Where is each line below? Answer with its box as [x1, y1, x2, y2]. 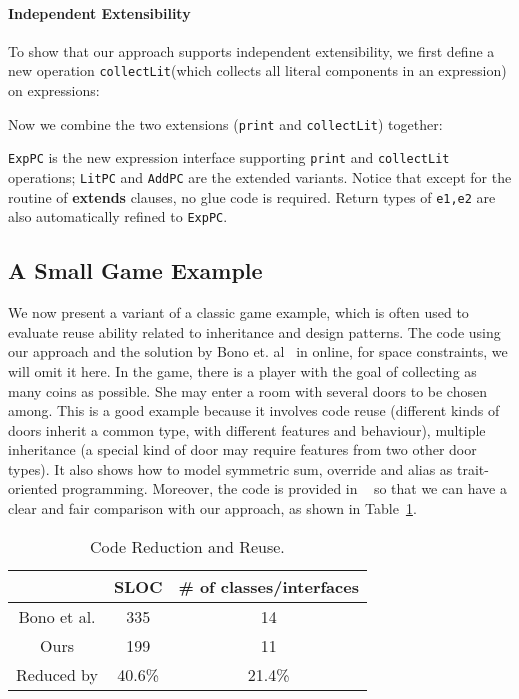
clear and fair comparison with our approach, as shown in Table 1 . [8, 498, 417, 519]
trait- [457, 458, 489, 479]
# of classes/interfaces [178, 574, 359, 598]
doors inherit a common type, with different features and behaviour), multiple [8, 419, 486, 440]
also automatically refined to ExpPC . [8, 206, 228, 227]
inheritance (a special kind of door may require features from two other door [8, 439, 477, 460]
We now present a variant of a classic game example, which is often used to [8, 302, 469, 323]
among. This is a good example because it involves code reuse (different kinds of [8, 400, 500, 421]
